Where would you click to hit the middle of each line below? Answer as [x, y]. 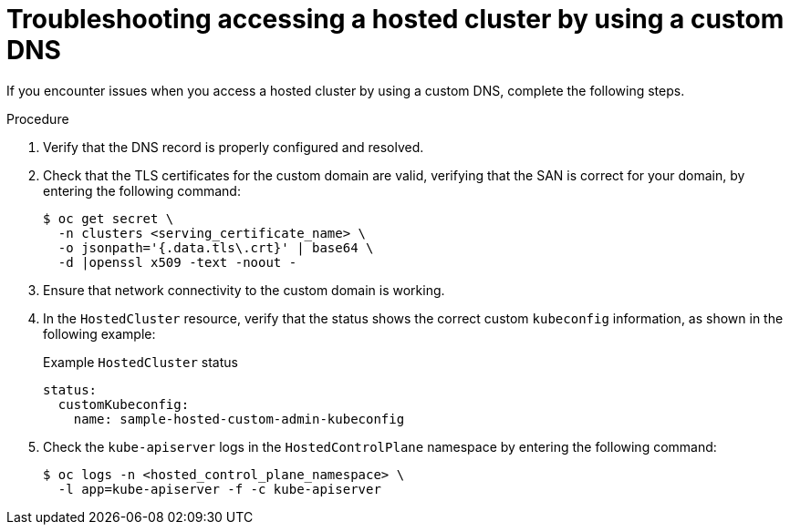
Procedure [38, 118]
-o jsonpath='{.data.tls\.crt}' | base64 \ [216, 247]
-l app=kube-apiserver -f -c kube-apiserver [219, 489]
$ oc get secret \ [109, 218]
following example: [99, 333]
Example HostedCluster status [140, 362]
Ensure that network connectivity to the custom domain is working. [244, 290]
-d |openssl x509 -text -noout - [177, 262]
